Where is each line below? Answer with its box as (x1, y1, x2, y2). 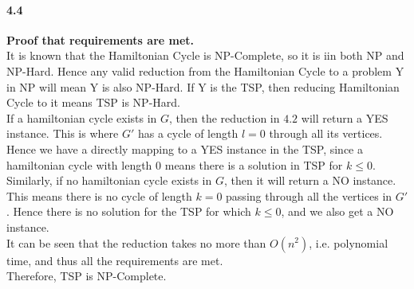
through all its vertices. (269, 125, 383, 142)
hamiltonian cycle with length (6, 156, 152, 173)
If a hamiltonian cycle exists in (6, 109, 157, 126)
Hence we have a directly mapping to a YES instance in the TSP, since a (6, 140, 363, 157)
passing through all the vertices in (226, 187, 392, 204)
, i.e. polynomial (309, 234, 388, 251)
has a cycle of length (137, 125, 239, 142)
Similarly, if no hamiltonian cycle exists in (6, 172, 212, 189)
